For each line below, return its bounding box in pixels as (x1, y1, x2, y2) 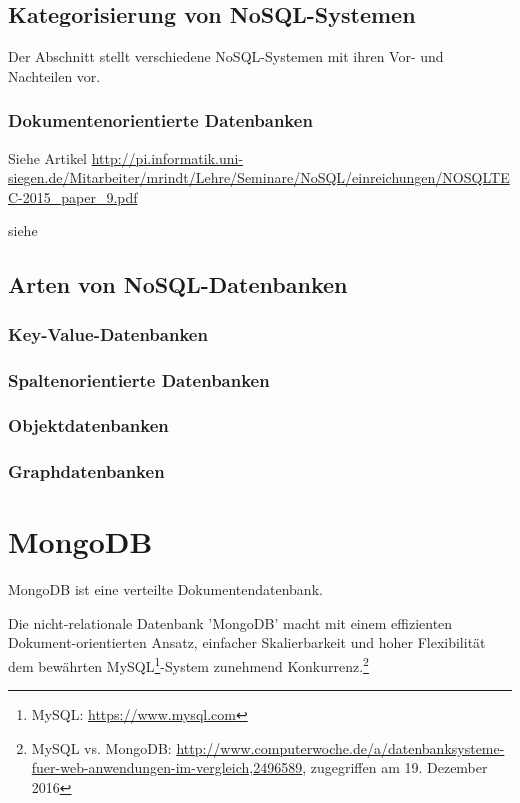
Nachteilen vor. (8, 65, 101, 86)
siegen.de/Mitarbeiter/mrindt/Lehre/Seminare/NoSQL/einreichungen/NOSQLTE (8, 167, 510, 188)
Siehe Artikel (8, 147, 87, 168)
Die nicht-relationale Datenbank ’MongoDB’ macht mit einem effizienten (8, 612, 453, 633)
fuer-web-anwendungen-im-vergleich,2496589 (31, 757, 303, 778)
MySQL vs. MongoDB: (31, 737, 172, 758)
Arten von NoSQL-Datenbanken (8, 269, 348, 300)
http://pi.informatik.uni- (91, 147, 244, 168)
